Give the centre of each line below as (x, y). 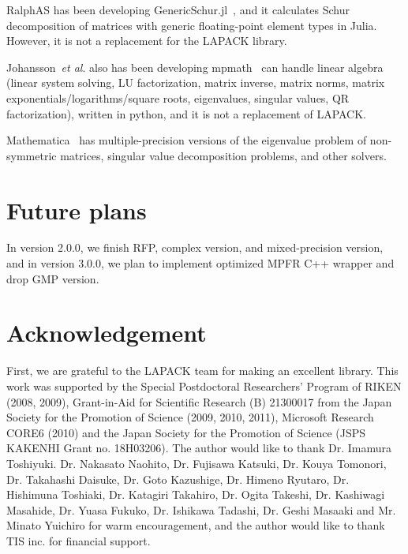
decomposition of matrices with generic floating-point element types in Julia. (192, 25)
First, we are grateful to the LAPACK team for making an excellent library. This (202, 371)
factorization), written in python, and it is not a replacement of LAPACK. (187, 113)
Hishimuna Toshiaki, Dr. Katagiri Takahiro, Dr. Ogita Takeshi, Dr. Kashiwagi (196, 494)
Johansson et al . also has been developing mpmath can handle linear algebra (195, 67)
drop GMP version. (53, 278)
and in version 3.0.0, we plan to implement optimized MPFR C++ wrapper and (200, 263)
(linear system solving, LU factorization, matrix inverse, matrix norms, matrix (196, 82)
